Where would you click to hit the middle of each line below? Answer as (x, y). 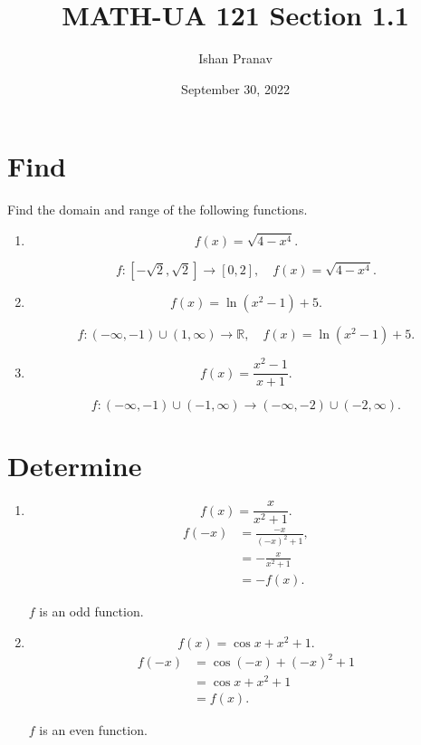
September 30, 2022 (235, 88)
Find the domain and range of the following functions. (158, 210)
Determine (75, 466)
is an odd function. (91, 611)
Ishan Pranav (235, 58)
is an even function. (93, 730)
